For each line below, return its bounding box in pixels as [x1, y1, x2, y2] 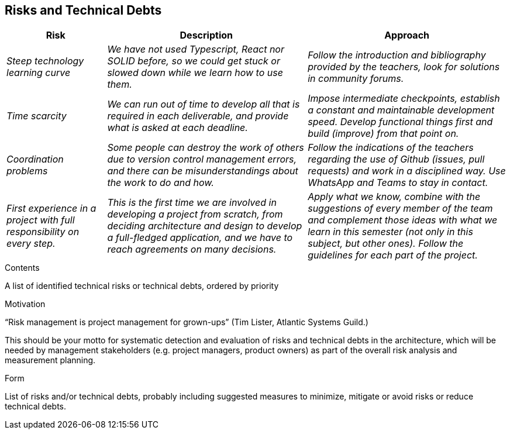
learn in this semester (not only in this [308, 226, 473, 238]
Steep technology [6, 55, 84, 67]
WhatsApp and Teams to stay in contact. [308, 177, 488, 189]
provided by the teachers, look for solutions [308, 61, 500, 73]
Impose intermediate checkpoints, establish [308, 92, 500, 105]
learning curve [6, 67, 71, 79]
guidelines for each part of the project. [308, 249, 478, 261]
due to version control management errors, [107, 153, 297, 166]
